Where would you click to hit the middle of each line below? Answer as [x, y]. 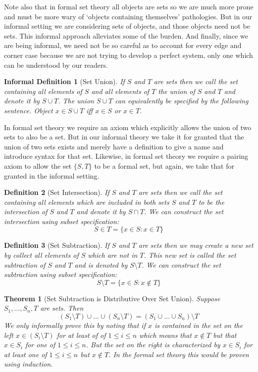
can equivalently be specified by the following [182, 101]
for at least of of [81, 335]
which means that [165, 335]
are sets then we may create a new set [196, 245]
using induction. [28, 364]
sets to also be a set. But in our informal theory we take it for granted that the [124, 137]
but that [225, 335]
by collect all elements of [41, 255]
